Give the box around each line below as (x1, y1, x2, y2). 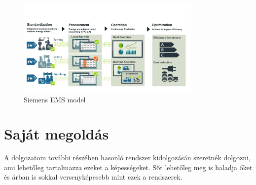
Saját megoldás (4, 124, 109, 144)
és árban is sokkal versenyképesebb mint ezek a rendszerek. (4, 172, 183, 182)
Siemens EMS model (24, 94, 86, 105)
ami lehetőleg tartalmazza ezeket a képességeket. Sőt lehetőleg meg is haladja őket (4, 162, 253, 172)
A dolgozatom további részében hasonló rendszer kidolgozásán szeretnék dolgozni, (4, 152, 251, 163)
